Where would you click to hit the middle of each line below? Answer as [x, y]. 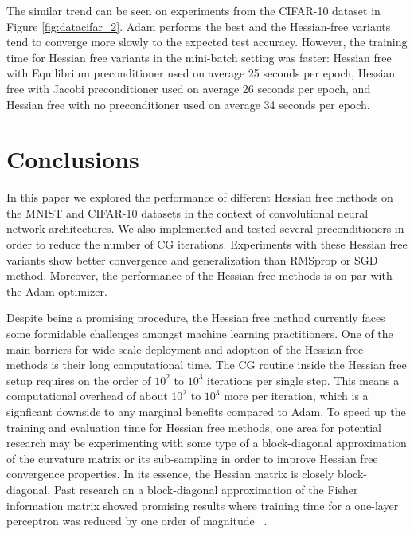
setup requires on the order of [79, 380]
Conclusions [73, 159]
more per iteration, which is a [296, 396]
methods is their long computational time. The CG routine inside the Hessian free [207, 365]
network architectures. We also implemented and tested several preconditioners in [205, 228]
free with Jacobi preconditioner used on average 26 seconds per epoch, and [189, 88]
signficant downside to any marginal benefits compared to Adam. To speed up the [206, 411]
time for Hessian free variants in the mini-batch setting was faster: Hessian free [199, 57]
